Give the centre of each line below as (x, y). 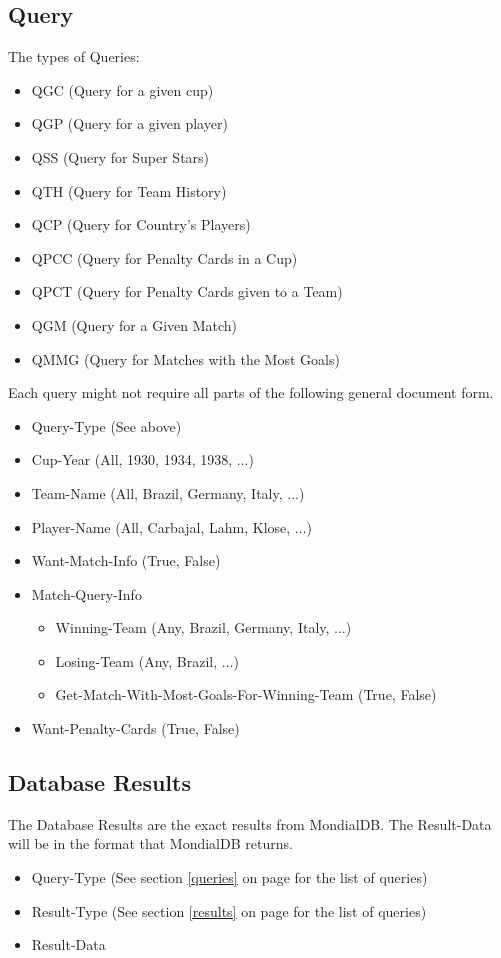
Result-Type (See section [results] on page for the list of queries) (229, 910)
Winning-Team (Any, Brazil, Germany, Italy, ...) (203, 627)
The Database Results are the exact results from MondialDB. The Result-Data (250, 823)
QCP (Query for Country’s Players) (141, 224)
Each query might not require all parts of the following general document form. (251, 392)
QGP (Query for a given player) (129, 123)
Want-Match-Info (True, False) (126, 560)
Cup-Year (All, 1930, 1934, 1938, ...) (142, 459)
